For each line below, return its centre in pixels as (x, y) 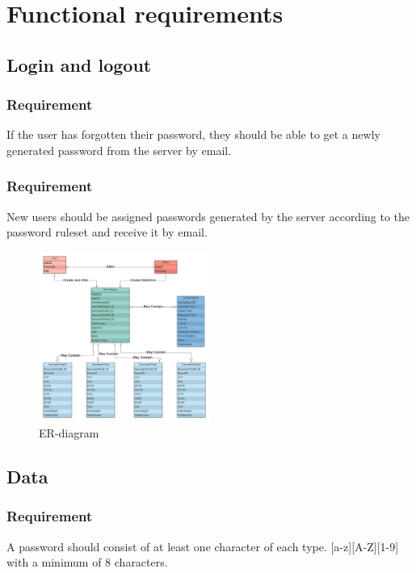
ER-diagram (69, 433)
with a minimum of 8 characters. (87, 562)
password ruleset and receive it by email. (107, 232)
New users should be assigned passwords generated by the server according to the (208, 216)
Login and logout (79, 64)
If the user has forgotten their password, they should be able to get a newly (193, 134)
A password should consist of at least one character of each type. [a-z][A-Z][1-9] (203, 546)
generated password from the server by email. (119, 150)
